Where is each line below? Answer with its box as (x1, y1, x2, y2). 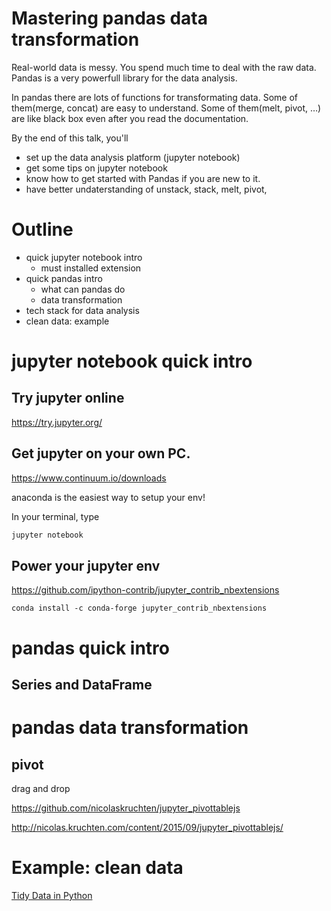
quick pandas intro (25, 272, 103, 284)
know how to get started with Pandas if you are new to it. (25, 172, 261, 184)
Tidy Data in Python (11, 889, 93, 901)
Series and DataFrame (11, 676, 153, 693)
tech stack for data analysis (25, 304, 140, 316)
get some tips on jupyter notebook (25, 162, 168, 174)
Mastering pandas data (11, 7, 208, 30)
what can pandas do (40, 283, 126, 295)
